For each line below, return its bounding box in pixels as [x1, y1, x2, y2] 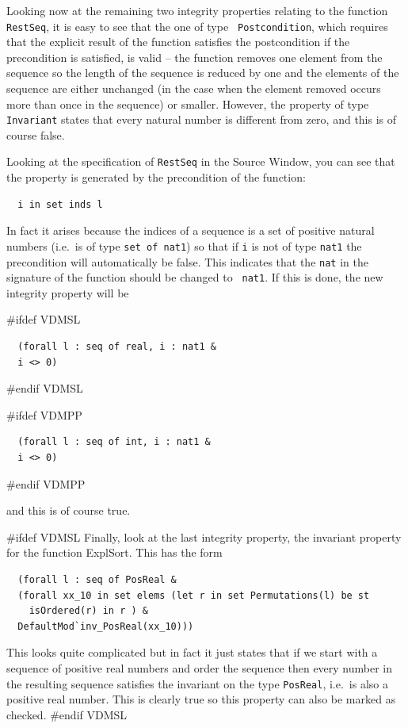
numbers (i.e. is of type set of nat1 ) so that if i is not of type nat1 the [6, 237, 362, 254]
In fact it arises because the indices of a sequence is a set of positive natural [6, 222, 375, 239]
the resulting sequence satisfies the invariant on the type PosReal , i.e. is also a [6, 675, 388, 692]
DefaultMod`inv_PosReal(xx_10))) [17, 620, 194, 632]
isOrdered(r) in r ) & [29, 605, 148, 617]
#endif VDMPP [6, 475, 86, 492]
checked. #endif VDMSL [6, 706, 128, 722]
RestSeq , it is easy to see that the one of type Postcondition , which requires [6, 17, 388, 34]
